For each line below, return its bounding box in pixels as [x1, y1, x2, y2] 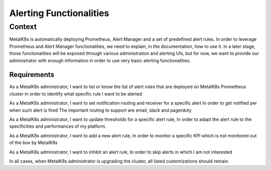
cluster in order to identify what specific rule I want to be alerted [9, 91, 143, 97]
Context [9, 22, 37, 31]
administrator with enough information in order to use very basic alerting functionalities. [9, 57, 191, 63]
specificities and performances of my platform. [9, 123, 106, 129]
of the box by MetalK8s [9, 140, 58, 146]
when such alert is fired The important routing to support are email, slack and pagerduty [9, 107, 192, 113]
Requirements [9, 70, 55, 79]
